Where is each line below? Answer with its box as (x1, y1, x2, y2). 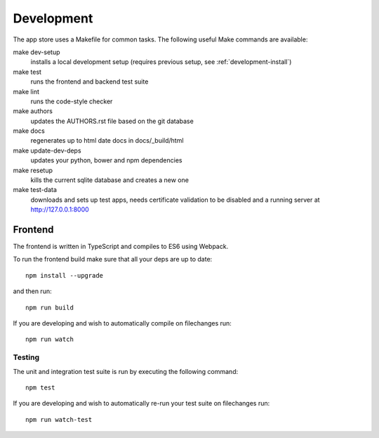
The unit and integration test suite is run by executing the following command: (13, 367, 239, 375)
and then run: (13, 287, 52, 295)
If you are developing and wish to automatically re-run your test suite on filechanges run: (13, 399, 270, 408)
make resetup (13, 166, 53, 174)
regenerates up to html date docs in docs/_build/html (30, 136, 184, 145)
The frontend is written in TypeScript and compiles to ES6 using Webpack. (13, 243, 229, 251)
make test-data (13, 186, 58, 194)
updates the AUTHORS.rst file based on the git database (30, 117, 194, 125)
